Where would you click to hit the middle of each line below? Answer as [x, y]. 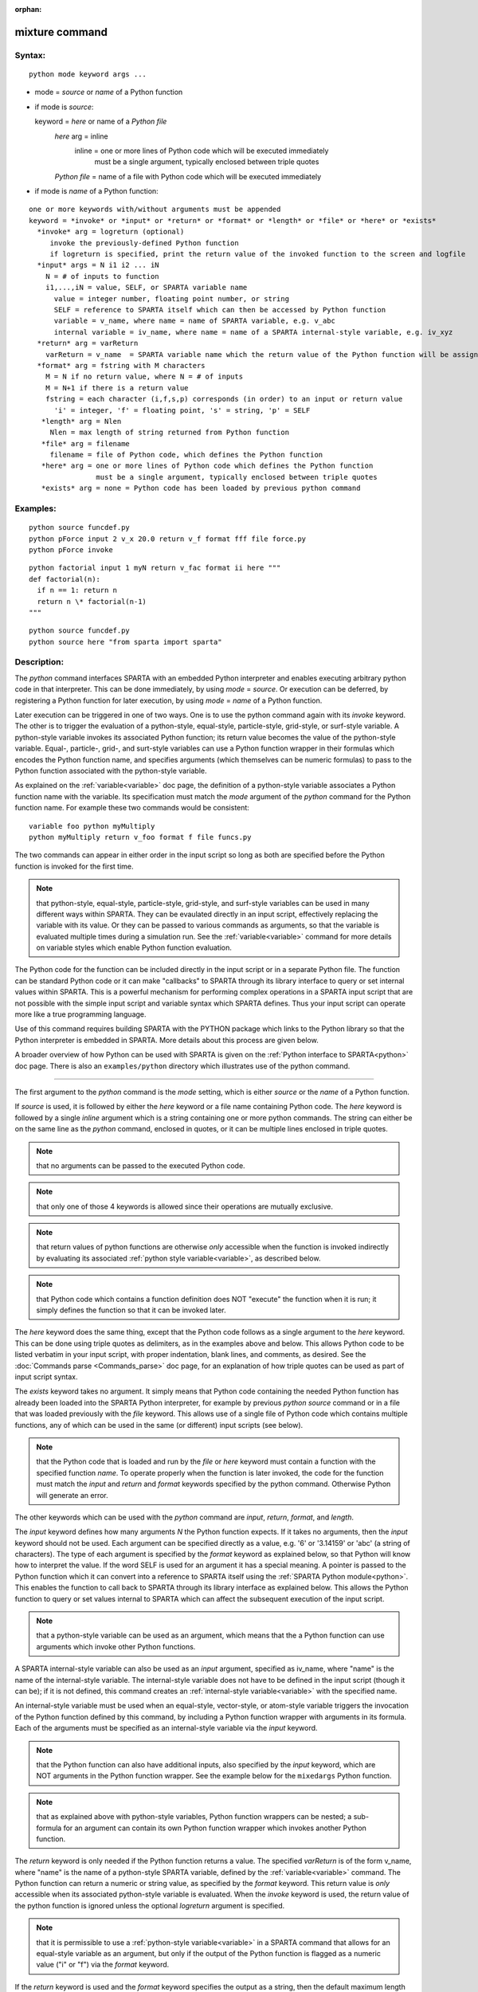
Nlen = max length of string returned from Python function [170, 433]
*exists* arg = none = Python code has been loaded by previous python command [201, 488]
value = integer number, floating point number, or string [172, 298]
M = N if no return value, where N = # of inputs [144, 377]
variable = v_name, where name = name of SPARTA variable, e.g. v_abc [195, 321]
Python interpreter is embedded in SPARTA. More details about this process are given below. [167, 1040]
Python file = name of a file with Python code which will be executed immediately [188, 176]
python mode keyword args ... [88, 74]
